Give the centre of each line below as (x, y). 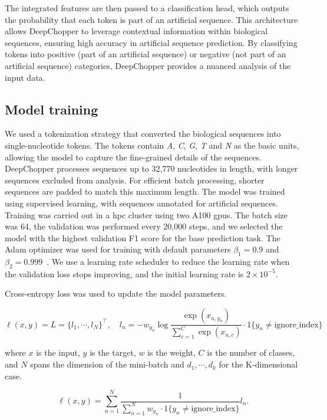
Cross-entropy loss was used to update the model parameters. (116, 293)
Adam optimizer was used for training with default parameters (118, 249)
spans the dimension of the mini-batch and (107, 364)
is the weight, (171, 352)
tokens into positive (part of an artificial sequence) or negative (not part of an (146, 54)
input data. (25, 77)
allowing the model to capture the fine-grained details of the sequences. (133, 157)
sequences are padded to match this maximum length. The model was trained (145, 191)
